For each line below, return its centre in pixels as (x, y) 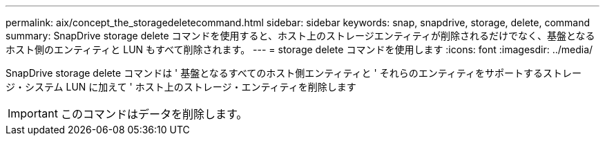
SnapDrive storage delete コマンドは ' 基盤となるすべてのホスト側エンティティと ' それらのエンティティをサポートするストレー (294, 73)
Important (33, 113)
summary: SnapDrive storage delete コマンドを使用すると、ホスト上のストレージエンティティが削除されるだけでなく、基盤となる (300, 36)
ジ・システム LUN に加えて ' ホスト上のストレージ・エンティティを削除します (181, 87)
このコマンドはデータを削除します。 (154, 114)
